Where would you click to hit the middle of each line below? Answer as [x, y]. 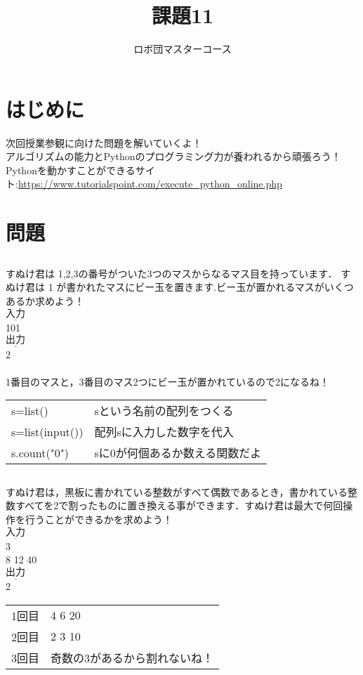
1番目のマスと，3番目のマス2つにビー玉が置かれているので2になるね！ [168, 381]
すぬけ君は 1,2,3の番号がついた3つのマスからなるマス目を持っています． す [178, 273]
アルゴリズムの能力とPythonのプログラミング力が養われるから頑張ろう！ [173, 156]
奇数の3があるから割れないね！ [132, 657]
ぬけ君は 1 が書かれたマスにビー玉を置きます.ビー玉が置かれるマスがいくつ [180, 287]
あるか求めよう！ [45, 300]
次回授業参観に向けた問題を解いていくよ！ [104, 142]
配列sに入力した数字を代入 [164, 432]
